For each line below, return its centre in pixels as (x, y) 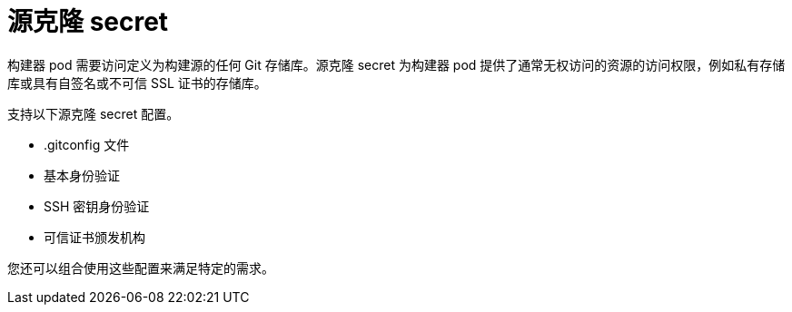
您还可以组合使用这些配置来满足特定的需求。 (141, 268)
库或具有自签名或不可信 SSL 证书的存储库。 (137, 83)
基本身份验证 (82, 175)
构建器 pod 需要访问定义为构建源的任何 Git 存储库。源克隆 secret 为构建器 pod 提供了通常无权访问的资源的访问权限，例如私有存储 (396, 64)
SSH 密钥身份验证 (97, 206)
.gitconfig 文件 (87, 144)
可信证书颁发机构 (94, 237)
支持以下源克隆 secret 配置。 (94, 113)
